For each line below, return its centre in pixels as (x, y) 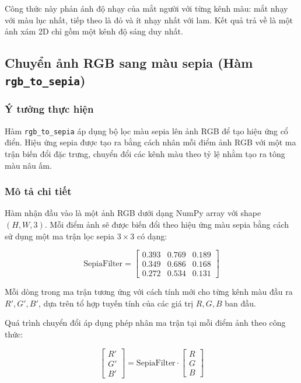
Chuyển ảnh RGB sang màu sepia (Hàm (129, 63)
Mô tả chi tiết (38, 191)
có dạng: (152, 236)
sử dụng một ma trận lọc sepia (60, 236)
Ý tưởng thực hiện (49, 109)
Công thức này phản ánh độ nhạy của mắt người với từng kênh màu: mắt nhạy (146, 8)
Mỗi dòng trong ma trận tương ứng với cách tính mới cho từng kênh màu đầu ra (149, 292)
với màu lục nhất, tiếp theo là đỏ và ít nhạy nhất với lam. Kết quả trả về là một (149, 20)
